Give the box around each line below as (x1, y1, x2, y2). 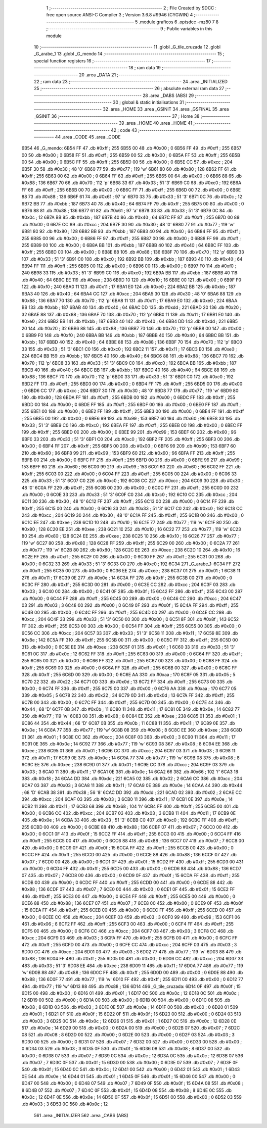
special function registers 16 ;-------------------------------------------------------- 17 (34, 57, 211, 64)
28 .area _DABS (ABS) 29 (142, 92, 194, 98)
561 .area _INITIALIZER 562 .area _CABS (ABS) (34, 1112, 129, 1118)
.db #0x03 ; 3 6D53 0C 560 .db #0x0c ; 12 (21, 1101, 108, 1107)
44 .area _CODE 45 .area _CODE (55, 134, 121, 140)
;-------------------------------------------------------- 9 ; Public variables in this (46, 26, 213, 32)
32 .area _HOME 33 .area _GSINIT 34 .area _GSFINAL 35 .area (102, 106, 229, 112)
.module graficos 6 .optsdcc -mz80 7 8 (138, 19, 219, 25)
